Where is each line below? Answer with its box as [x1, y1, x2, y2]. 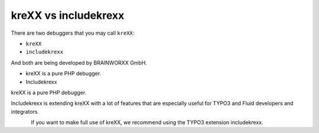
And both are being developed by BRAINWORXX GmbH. [11, 59, 147, 66]
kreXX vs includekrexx [11, 9, 125, 22]
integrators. [11, 108, 40, 115]
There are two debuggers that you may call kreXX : [11, 29, 135, 36]
